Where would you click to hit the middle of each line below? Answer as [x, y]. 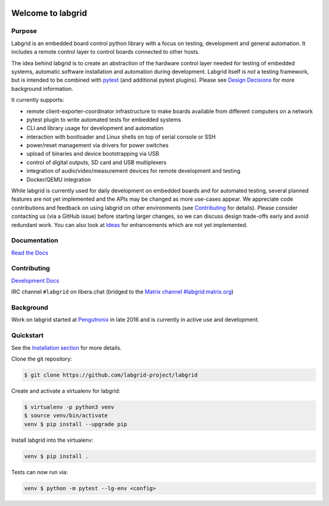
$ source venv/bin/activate [66, 416]
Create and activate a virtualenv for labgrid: [66, 391]
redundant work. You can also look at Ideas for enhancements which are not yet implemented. [129, 225]
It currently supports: [38, 100]
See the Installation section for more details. [66, 347]
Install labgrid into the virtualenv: [52, 440]
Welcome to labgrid [49, 13]
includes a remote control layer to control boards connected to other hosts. [105, 52]
